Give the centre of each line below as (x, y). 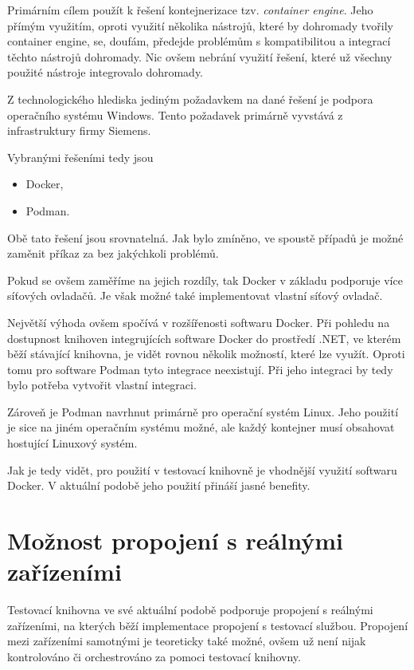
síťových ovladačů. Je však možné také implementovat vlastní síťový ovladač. (195, 296)
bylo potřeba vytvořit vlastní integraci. (102, 385)
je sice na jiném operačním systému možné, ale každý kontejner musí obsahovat (201, 427)
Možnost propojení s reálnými (175, 540)
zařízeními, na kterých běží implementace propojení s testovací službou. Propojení (208, 625)
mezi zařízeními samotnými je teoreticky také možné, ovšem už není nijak (187, 641)
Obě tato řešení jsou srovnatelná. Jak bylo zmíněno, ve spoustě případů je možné (205, 237)
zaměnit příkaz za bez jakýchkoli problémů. (113, 253)
